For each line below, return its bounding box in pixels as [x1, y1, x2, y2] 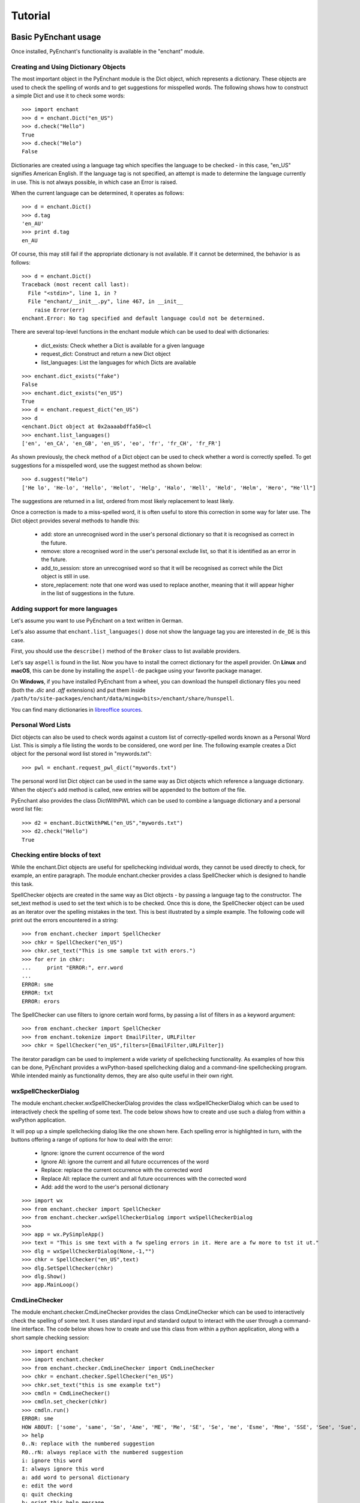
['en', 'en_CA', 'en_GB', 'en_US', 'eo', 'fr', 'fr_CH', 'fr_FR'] [22, 440, 221, 447]
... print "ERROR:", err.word [22, 964, 123, 971]
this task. [11, 880, 34, 887]
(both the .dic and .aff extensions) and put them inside [11, 686, 146, 694]
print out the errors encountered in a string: [11, 917, 118, 924]
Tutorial [11, 9, 51, 22]
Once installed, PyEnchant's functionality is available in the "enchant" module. [11, 48, 205, 55]
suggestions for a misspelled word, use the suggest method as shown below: [11, 462, 202, 469]
